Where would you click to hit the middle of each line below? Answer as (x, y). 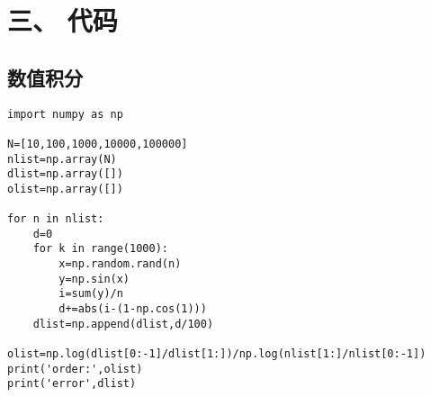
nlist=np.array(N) (62, 159)
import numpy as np (65, 114)
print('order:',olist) (75, 369)
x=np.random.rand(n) (120, 264)
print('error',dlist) (72, 384)
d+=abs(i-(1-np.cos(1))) (133, 309)
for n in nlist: (56, 219)
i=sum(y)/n (91, 294)
